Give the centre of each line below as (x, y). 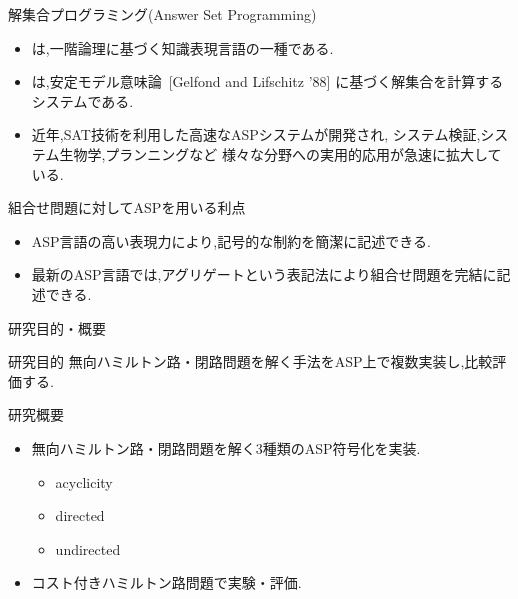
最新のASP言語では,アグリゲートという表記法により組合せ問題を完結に (264, 274)
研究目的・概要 (57, 327)
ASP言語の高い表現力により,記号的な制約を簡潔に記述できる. (231, 240)
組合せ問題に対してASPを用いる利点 (127, 207)
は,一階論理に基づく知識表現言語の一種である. (182, 47)
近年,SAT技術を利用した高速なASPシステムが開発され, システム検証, (256, 134)
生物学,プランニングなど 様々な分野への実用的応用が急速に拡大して (280, 153)
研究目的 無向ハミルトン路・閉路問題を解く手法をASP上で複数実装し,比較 (250, 361)
